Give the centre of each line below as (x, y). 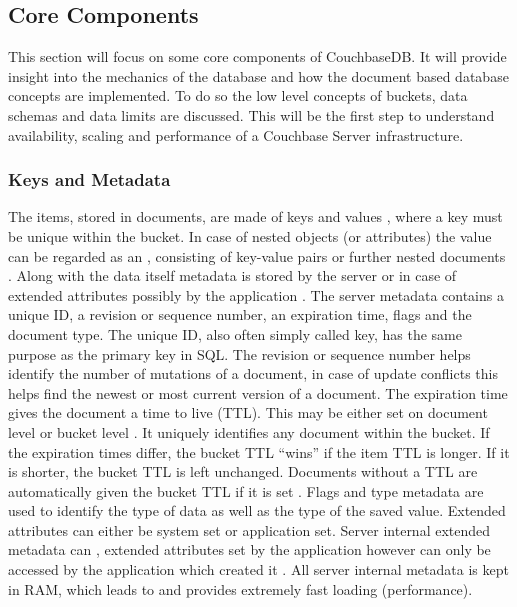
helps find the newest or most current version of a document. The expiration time (258, 392)
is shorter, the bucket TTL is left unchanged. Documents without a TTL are (243, 471)
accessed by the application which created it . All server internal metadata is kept (258, 569)
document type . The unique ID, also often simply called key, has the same (235, 333)
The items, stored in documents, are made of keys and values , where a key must (255, 216)
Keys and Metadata (89, 179)
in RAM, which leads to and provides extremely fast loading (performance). (240, 588)
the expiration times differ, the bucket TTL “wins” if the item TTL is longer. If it (259, 451)
